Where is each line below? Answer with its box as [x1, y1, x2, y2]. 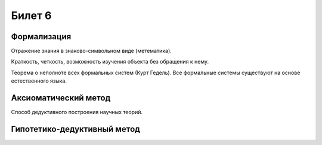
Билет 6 [11, 9, 52, 22]
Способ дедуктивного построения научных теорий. [11, 109, 143, 116]
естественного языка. [11, 77, 67, 84]
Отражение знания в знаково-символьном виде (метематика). [11, 48, 172, 55]
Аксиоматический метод [11, 93, 111, 103]
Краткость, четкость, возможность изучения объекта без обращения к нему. [11, 58, 209, 65]
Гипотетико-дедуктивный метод [11, 124, 140, 134]
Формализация [11, 31, 72, 42]
